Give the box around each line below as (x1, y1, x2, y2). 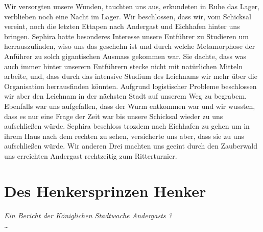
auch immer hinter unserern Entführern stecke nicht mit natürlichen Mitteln (4, 61, 243, 71)
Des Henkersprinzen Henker (4, 180, 206, 201)
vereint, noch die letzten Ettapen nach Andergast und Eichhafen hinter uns (4, 21, 240, 32)
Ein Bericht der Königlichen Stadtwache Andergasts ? (4, 210, 172, 220)
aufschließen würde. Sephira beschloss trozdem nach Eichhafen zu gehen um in (4, 121, 250, 131)
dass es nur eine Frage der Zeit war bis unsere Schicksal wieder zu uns (4, 110, 223, 121)
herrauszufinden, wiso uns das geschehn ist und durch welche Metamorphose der (4, 41, 255, 51)
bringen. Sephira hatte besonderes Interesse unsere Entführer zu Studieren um (4, 31, 249, 41)
